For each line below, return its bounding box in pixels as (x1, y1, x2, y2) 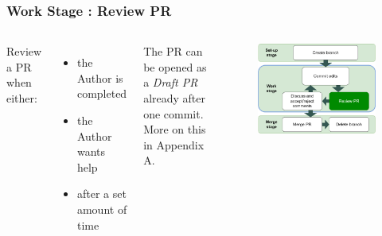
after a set (76, 185, 127, 202)
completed (76, 85, 127, 102)
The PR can (143, 43, 203, 60)
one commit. (143, 105, 204, 122)
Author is (76, 69, 123, 86)
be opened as (143, 58, 207, 75)
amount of (76, 200, 127, 217)
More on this (143, 121, 206, 137)
